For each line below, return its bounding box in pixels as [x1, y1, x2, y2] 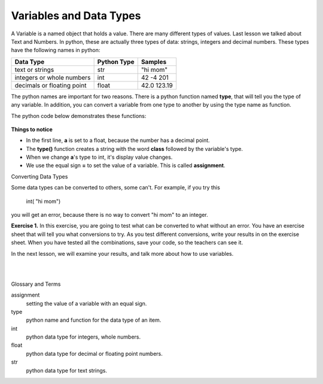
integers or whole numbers [14, 73, 91, 81]
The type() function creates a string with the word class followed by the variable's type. [26, 145, 243, 152]
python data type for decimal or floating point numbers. [26, 350, 163, 357]
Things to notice [11, 126, 53, 133]
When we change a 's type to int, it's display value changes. [26, 153, 173, 161]
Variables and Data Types [11, 9, 141, 22]
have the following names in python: [11, 47, 100, 54]
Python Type [97, 58, 135, 66]
